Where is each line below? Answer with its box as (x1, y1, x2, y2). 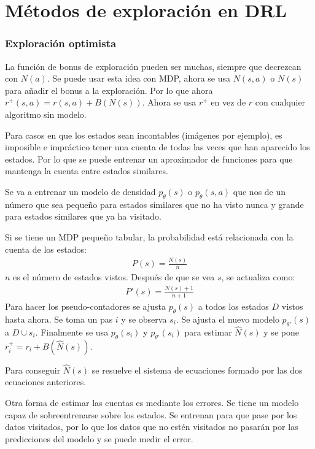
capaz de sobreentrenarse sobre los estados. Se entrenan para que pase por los (5, 408, 297, 421)
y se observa (121, 312, 167, 325)
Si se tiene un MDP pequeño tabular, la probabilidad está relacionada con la (5, 230, 294, 243)
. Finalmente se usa (35, 325, 109, 338)
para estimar (184, 325, 232, 338)
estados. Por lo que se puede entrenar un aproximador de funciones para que (5, 152, 293, 165)
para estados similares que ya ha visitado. (5, 210, 161, 223)
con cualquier (255, 96, 306, 109)
